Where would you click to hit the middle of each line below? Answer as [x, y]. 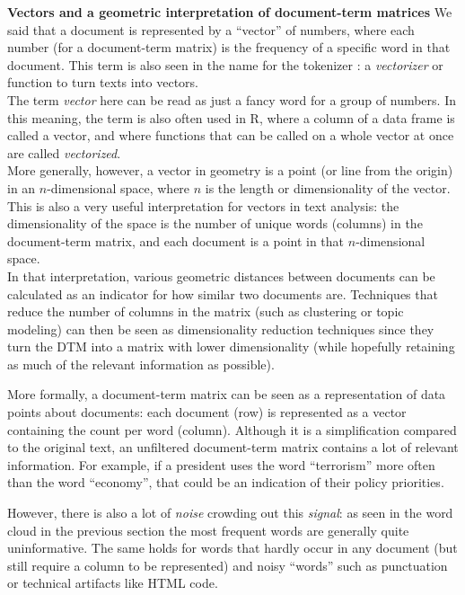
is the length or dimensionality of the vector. [328, 187]
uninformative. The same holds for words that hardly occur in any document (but [232, 548]
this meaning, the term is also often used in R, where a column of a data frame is [231, 117]
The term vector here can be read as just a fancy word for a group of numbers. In [232, 99]
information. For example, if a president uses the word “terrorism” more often [221, 464]
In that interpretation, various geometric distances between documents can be [221, 275]
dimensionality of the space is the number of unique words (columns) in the [215, 223]
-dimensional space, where [118, 187]
